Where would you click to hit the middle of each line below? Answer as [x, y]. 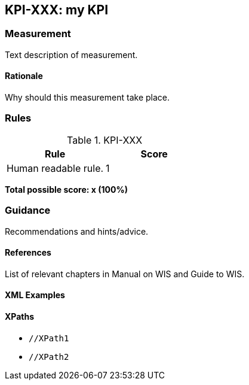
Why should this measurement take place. [87, 98]
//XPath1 [49, 338]
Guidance [28, 210]
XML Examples [35, 295]
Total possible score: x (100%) [66, 189]
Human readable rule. [55, 168]
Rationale [24, 76]
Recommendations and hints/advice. [77, 231]
